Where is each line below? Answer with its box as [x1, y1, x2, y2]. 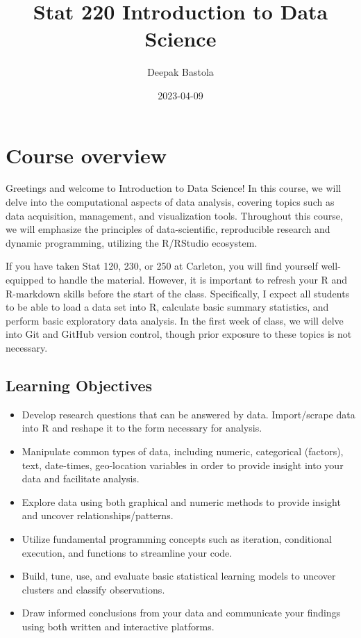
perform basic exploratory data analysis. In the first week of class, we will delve [6, 313, 344, 327]
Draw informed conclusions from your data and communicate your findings [22, 605, 341, 620]
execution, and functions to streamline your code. [22, 545, 233, 559]
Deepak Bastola [147, 65, 214, 79]
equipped [6, 272, 44, 286]
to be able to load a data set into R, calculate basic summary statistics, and [6, 300, 329, 314]
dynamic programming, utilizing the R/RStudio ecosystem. [6, 235, 258, 250]
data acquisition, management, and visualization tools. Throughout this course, [6, 208, 343, 222]
